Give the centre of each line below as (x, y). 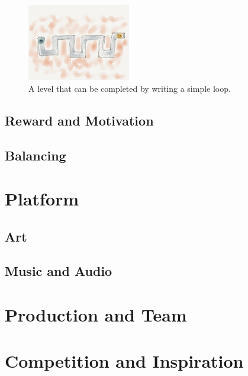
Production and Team (96, 315)
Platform (42, 199)
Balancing (36, 155)
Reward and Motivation (79, 120)
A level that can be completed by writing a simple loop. (130, 88)
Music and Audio (59, 271)
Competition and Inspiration (124, 361)
